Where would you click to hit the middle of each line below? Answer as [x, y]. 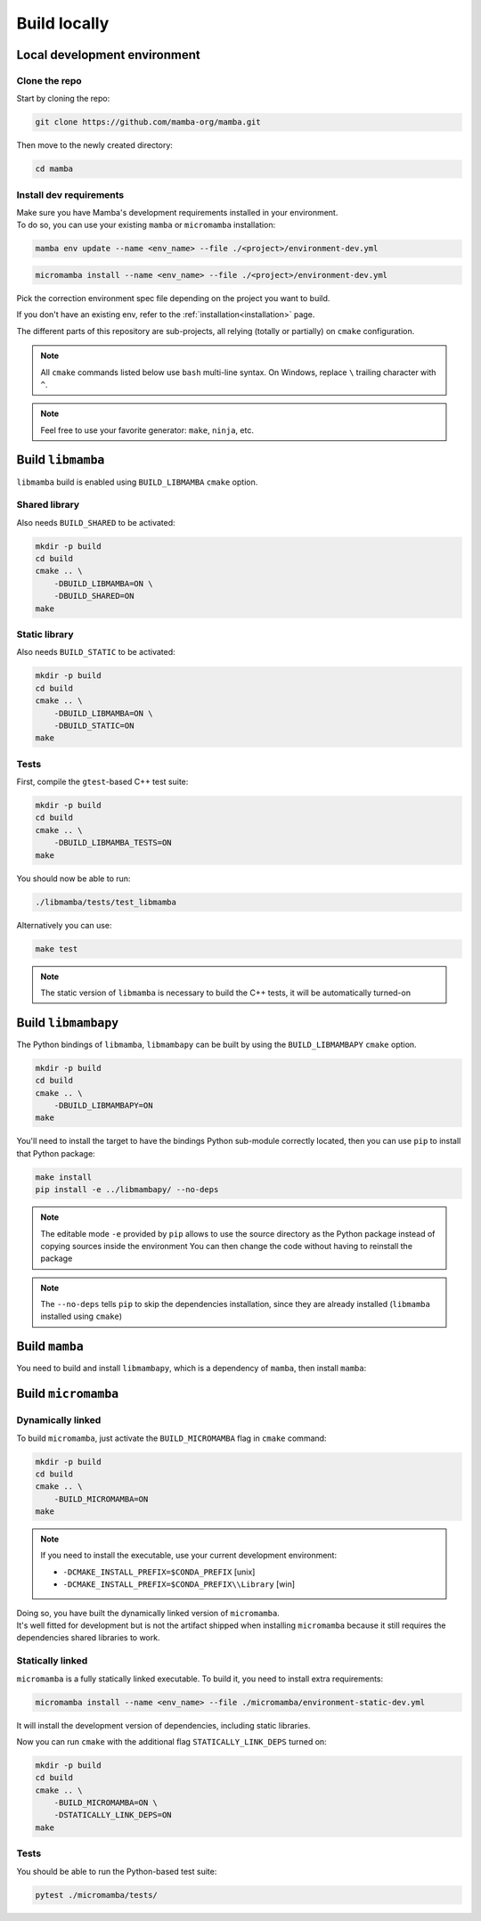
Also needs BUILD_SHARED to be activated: [96, 522]
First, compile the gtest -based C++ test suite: [102, 782]
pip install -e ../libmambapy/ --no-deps [127, 1190]
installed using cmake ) [82, 1316]
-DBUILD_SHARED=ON [94, 596]
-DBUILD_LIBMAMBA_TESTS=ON [113, 843]
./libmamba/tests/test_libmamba [106, 902]
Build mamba [50, 1347]
